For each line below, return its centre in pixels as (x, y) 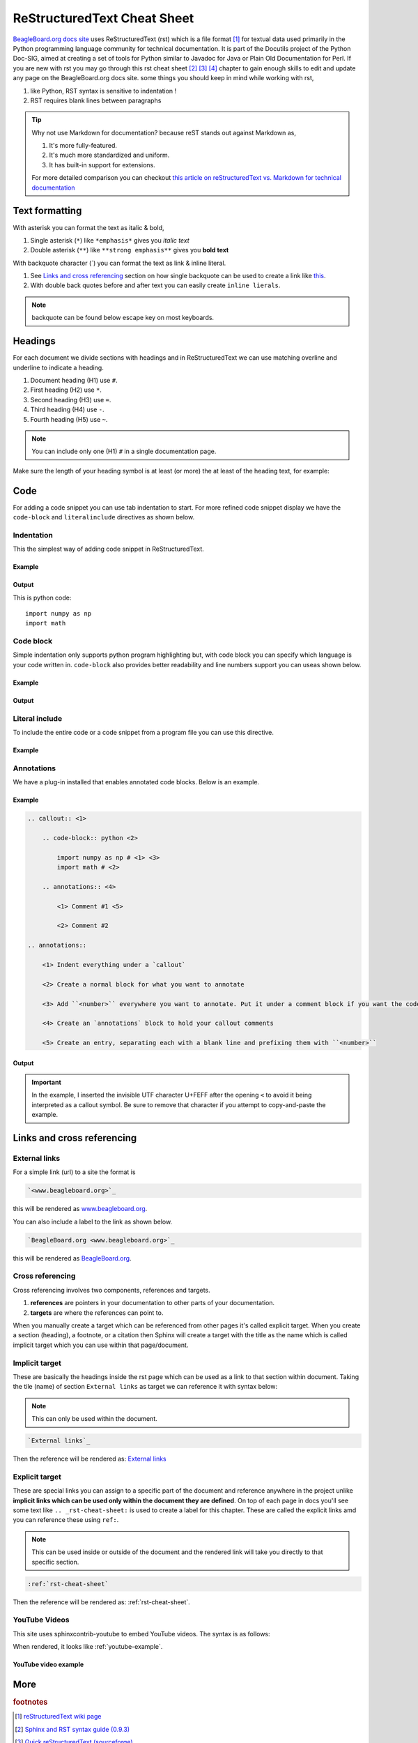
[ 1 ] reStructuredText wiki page (58, 1717)
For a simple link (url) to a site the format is (74, 1172)
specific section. (55, 1562)
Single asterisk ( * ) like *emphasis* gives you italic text (110, 240)
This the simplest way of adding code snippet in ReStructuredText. (109, 549)
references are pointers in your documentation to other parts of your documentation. (153, 1303)
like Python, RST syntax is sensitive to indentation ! (103, 91)
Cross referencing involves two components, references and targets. (111, 1290)
